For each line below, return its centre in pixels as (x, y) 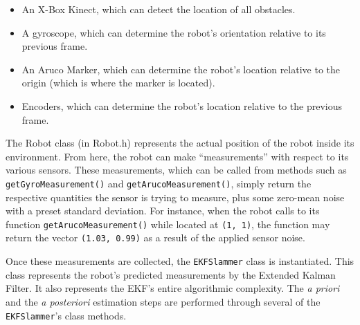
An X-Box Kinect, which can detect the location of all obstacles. (159, 9)
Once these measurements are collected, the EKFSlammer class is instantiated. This (180, 261)
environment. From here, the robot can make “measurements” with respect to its (177, 156)
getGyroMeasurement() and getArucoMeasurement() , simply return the (159, 183)
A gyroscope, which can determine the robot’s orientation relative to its (174, 32)
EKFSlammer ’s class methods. (66, 315)
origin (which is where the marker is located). (118, 83)
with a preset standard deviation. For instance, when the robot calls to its (163, 211)
